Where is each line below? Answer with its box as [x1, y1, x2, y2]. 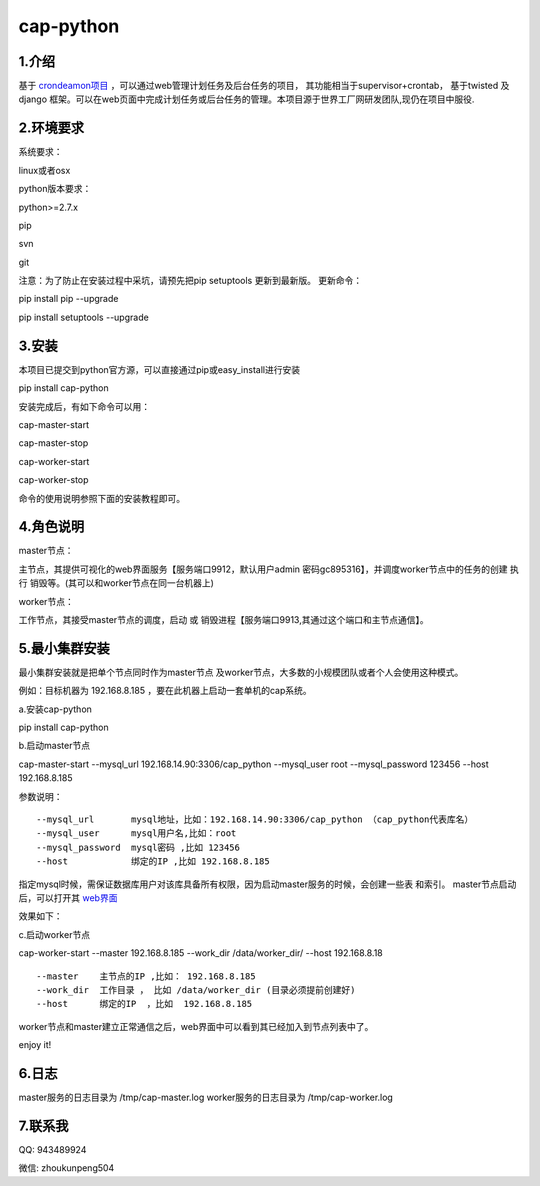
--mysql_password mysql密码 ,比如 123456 [36, 841, 240, 853]
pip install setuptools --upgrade [18, 311, 149, 323]
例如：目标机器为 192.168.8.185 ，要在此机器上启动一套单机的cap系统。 [18, 685, 312, 697]
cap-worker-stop [18, 474, 89, 486]
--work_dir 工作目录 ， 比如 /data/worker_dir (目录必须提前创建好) [36, 984, 356, 995]
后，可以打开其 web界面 [18, 891, 118, 904]
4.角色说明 [18, 518, 85, 535]
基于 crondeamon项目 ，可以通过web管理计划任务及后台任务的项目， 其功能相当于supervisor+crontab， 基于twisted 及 [18, 80, 510, 92]
